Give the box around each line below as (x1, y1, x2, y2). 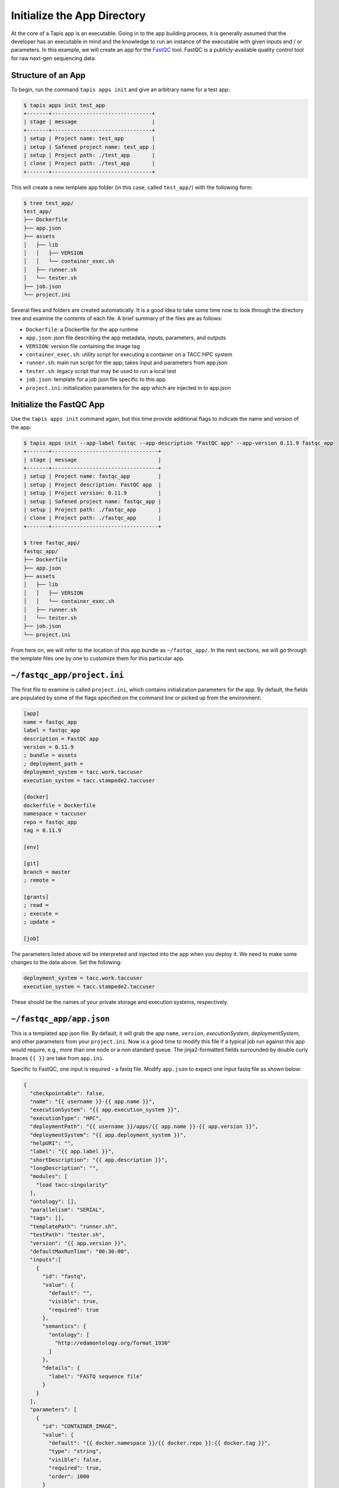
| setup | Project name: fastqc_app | (23, 473, 161, 480)
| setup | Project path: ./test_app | (23, 152, 156, 158)
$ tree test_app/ (23, 199, 74, 207)
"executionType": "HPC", (30, 1115, 102, 1121)
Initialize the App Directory (11, 9, 146, 22)
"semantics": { (42, 1323, 87, 1330)
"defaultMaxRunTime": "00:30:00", (30, 1248, 131, 1255)
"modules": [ (30, 1173, 68, 1180)
